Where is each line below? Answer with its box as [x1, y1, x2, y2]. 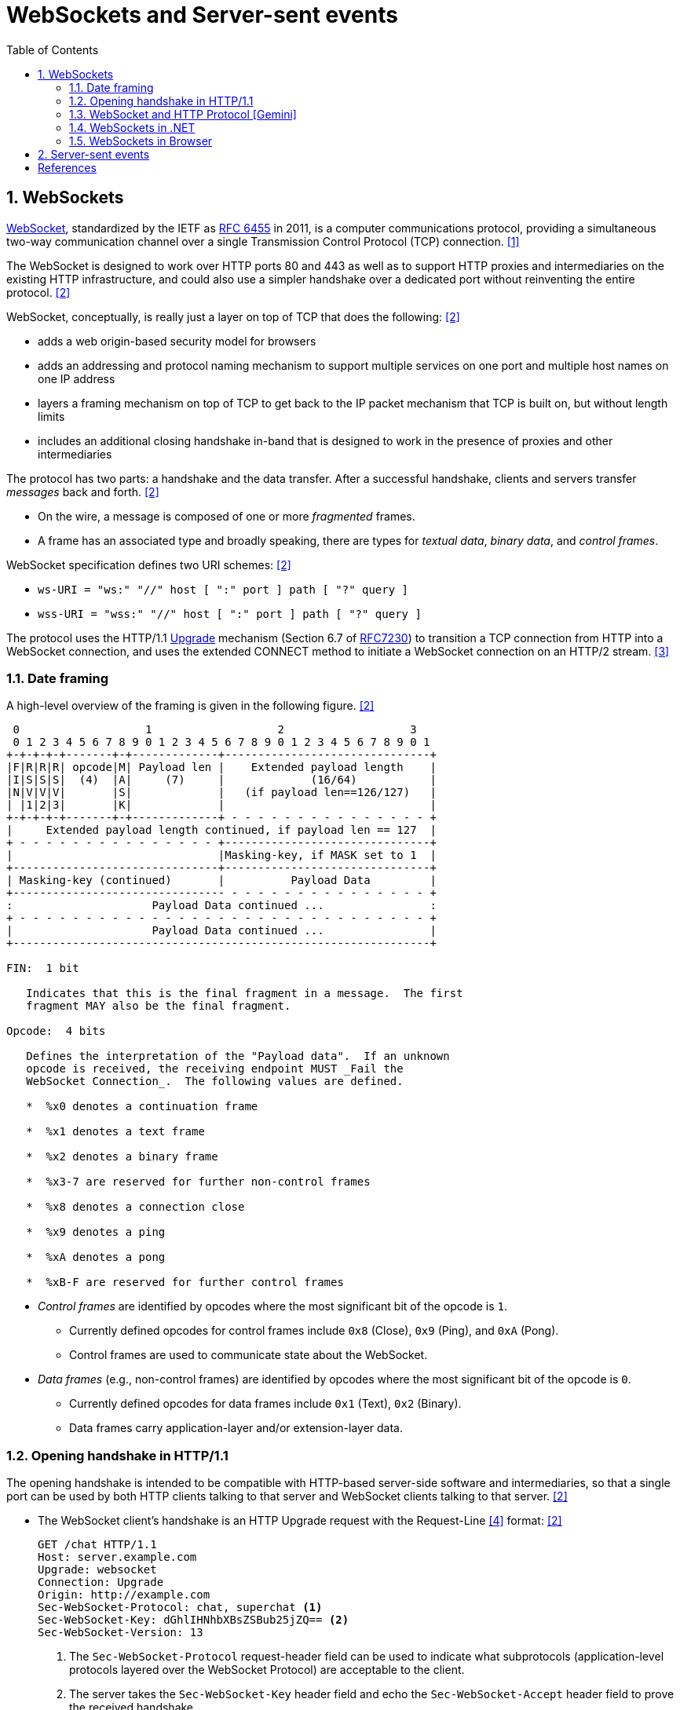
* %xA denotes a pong [26, 1251, 166, 1264]
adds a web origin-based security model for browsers [38, 334, 316, 348]
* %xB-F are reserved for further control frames [26, 1276, 344, 1289]
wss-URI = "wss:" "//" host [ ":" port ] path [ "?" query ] [38, 607, 422, 620]
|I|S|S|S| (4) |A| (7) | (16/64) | [6, 773, 437, 787]
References [38, 160, 97, 174]
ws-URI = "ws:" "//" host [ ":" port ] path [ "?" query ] [38, 583, 409, 596]
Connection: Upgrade [38, 1576, 164, 1589]
